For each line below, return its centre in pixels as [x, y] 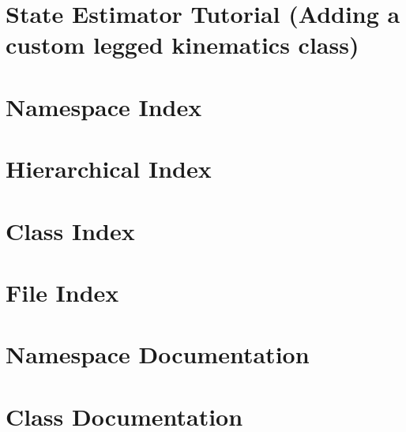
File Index [62, 292]
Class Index [70, 230]
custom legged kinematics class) [182, 45]
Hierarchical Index [109, 169]
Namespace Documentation [158, 354]
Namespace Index [104, 106]
